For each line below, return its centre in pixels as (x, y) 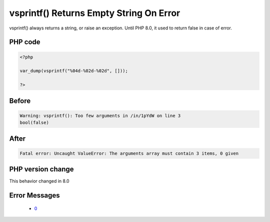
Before (20, 101)
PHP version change (42, 169)
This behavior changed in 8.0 (39, 181)
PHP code (25, 42)
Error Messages (34, 195)
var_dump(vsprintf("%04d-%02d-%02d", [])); (74, 71)
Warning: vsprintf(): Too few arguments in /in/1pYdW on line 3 (100, 115)
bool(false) (34, 123)
